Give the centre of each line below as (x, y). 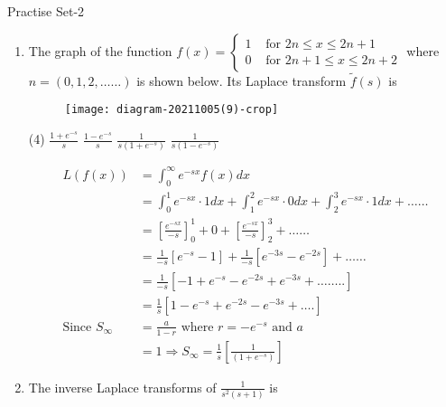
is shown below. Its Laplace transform (242, 80)
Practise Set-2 (46, 11)
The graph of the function (100, 50)
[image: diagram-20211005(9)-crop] (172, 110)
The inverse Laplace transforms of (122, 387)
